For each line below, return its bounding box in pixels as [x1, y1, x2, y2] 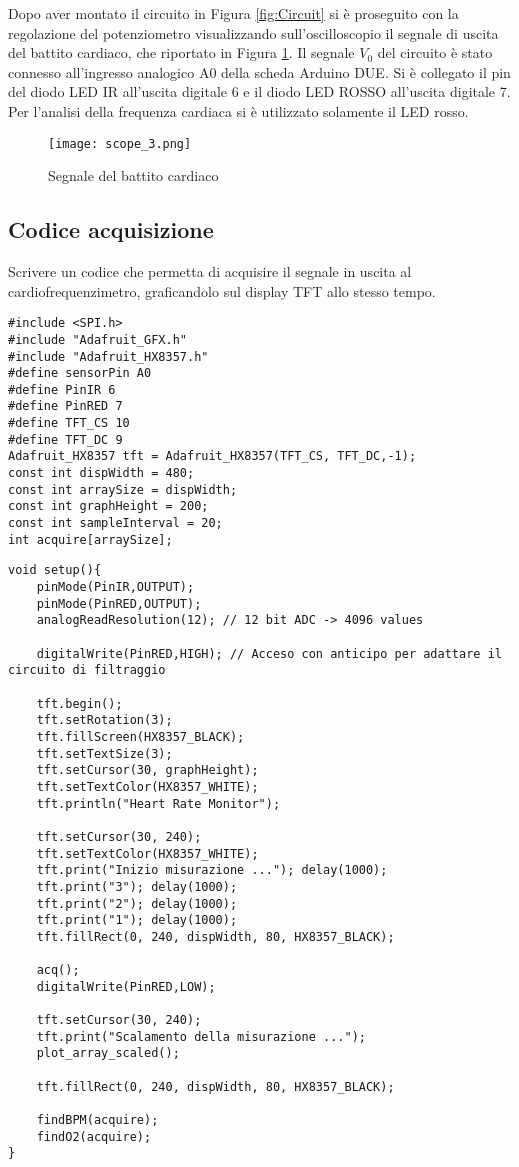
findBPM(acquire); [36, 1113, 159, 1128]
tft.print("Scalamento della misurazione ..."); [36, 1029, 366, 1044]
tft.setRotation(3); [36, 713, 173, 728]
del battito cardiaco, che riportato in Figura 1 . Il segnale [8, 42, 355, 63]
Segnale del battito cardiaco [48, 165, 219, 186]
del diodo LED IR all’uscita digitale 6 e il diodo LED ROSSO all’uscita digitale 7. [8, 81, 511, 102]
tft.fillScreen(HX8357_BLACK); [36, 729, 245, 744]
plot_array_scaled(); [36, 1046, 180, 1061]
